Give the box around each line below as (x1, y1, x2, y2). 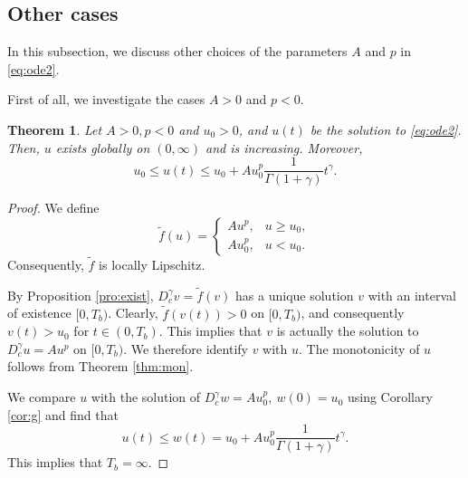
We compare (7, 387, 76, 406)
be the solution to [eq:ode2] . (310, 119, 462, 139)
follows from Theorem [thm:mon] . (7, 357, 194, 376)
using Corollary (347, 387, 433, 406)
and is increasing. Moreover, (205, 138, 363, 157)
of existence (7, 303, 72, 322)
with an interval (368, 285, 456, 304)
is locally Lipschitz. (99, 255, 205, 274)
